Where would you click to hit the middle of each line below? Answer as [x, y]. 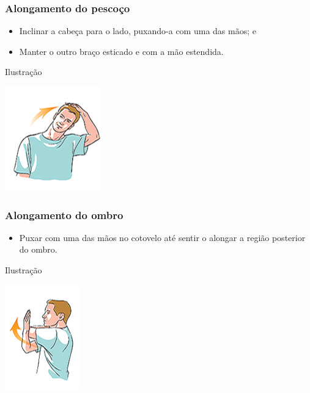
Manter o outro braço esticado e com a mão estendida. [121, 51]
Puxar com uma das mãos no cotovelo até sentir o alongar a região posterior [162, 237]
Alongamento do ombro [64, 215]
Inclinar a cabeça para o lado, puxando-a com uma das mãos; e [138, 31]
